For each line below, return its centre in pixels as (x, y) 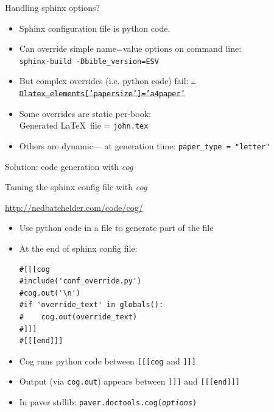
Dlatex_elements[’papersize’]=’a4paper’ (102, 94)
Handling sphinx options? (53, 7)
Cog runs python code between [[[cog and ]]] (107, 360)
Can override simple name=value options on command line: (130, 48)
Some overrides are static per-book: (85, 113)
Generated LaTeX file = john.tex (84, 125)
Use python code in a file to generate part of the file (116, 228)
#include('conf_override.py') (80, 281)
